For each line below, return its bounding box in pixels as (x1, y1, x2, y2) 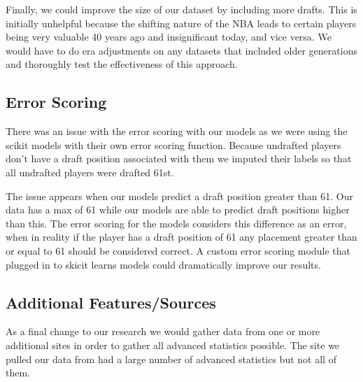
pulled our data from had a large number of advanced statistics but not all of (6, 351, 336, 366)
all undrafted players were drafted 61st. (6, 164, 174, 179)
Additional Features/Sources (6, 291, 216, 313)
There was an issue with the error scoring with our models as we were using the (6, 124, 348, 139)
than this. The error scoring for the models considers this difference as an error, (6, 215, 347, 230)
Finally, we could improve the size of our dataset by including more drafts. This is (6, 2, 357, 16)
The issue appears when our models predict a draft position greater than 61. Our (6, 188, 353, 203)
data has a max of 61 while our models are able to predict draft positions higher (6, 202, 350, 217)
